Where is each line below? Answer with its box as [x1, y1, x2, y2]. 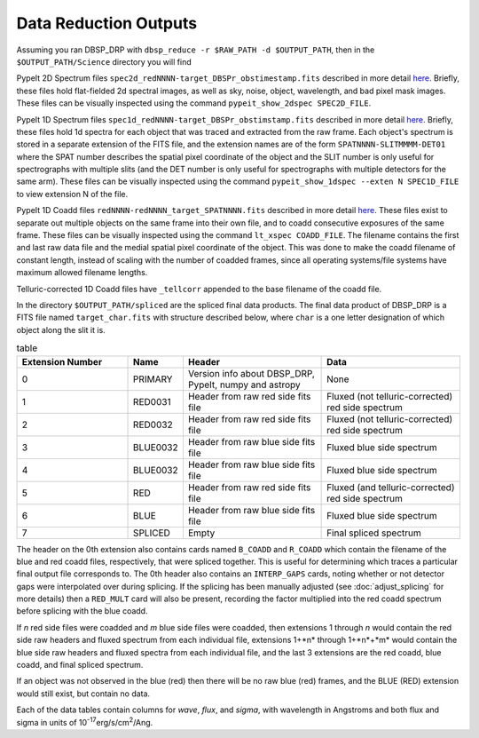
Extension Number [21, 355, 102, 368]
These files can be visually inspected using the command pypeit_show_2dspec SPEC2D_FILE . [16, 98, 372, 108]
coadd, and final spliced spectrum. [16, 660, 144, 671]
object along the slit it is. [16, 324, 106, 335]
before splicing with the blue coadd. [16, 606, 148, 616]
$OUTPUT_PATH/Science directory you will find [16, 56, 192, 67]
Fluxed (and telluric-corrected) [326, 480, 455, 493]
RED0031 [133, 395, 172, 408]
